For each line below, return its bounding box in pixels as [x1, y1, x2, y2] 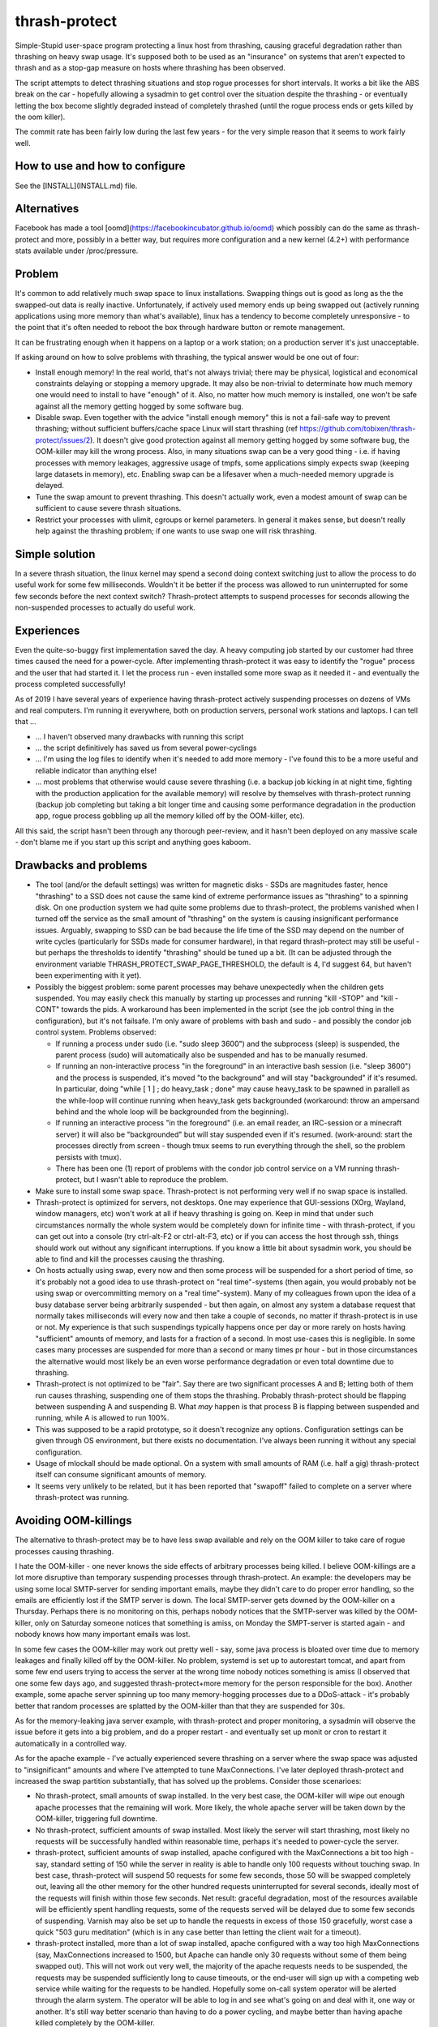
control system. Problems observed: [35, 1027, 157, 1037]
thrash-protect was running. [35, 1493, 130, 1502]
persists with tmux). [55, 1152, 122, 1162]
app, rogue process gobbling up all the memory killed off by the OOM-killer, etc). [35, 811, 305, 821]
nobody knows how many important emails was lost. [15, 1630, 191, 1639]
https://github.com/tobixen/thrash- [298, 424, 416, 434]
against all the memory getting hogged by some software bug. [35, 401, 243, 411]
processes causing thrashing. [15, 1546, 114, 1556]
